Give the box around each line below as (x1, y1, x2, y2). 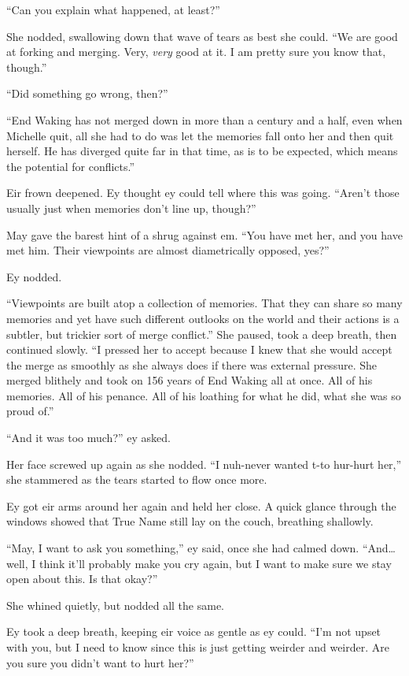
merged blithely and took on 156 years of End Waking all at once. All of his (6, 372, 373, 388)
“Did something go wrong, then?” (6, 85, 168, 102)
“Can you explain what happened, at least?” (6, 2, 220, 17)
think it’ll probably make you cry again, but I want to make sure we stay (39, 555, 392, 571)
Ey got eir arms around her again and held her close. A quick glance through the (6, 497, 396, 514)
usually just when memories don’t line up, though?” (6, 199, 256, 216)
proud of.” (6, 403, 54, 419)
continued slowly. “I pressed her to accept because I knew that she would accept (6, 341, 392, 358)
